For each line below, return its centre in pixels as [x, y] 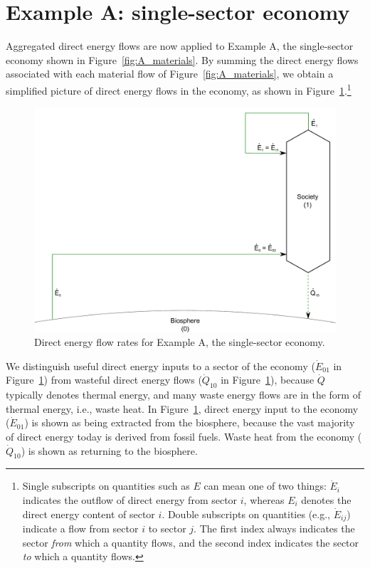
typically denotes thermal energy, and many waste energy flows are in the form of [183, 395]
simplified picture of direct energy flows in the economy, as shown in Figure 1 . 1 [179, 89]
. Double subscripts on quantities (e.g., [246, 514]
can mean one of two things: [265, 486]
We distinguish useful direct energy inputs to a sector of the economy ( [160, 365]
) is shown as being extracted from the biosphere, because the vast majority [190, 422]
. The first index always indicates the [274, 528]
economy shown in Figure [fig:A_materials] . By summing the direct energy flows [182, 59]
